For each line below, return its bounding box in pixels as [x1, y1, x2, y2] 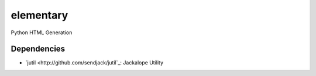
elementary [11, 9, 68, 21]
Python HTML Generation [11, 29, 73, 36]
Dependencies [11, 44, 66, 54]
